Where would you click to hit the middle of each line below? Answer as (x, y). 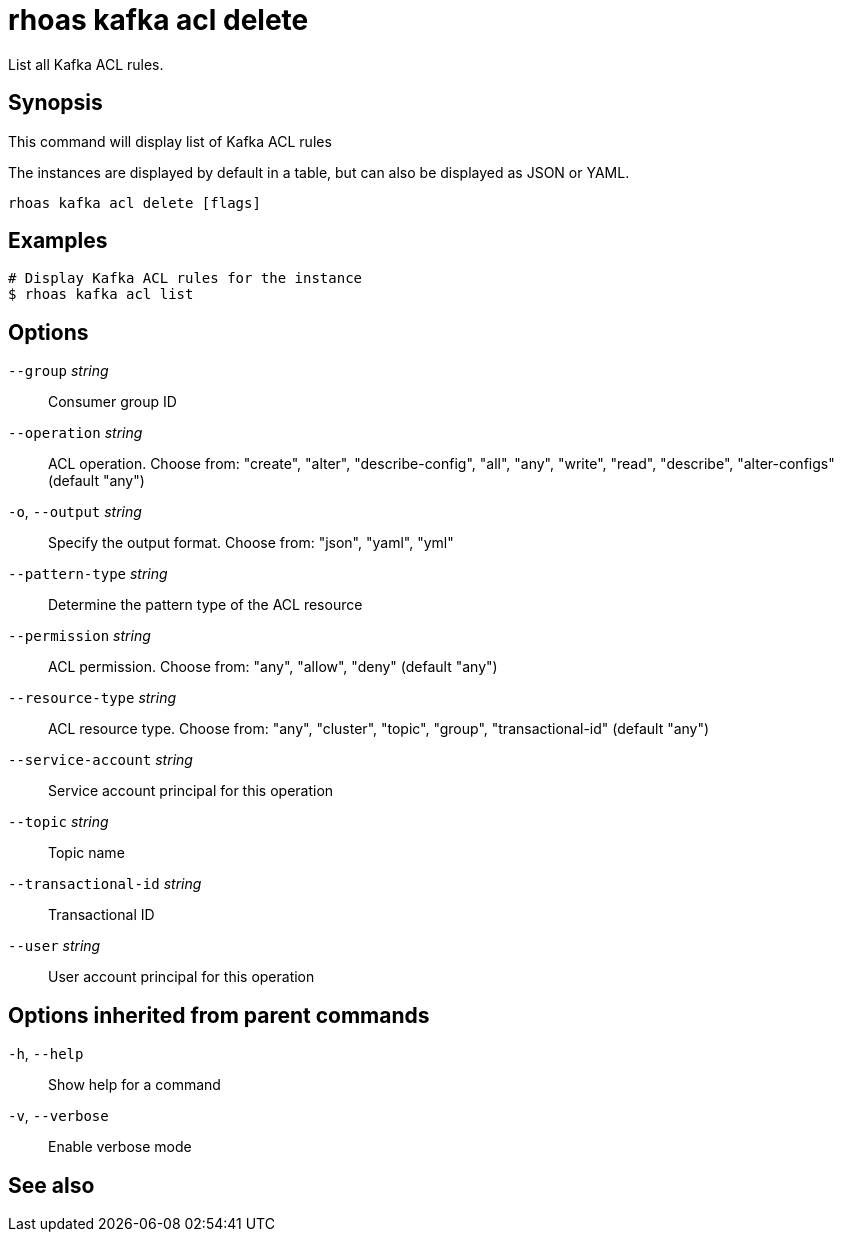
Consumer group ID (112, 402)
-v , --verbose (58, 1116)
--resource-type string (92, 698)
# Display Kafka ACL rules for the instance (185, 278)
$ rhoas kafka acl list (101, 294)
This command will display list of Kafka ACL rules (170, 141)
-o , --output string (75, 512)
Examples (58, 241)
